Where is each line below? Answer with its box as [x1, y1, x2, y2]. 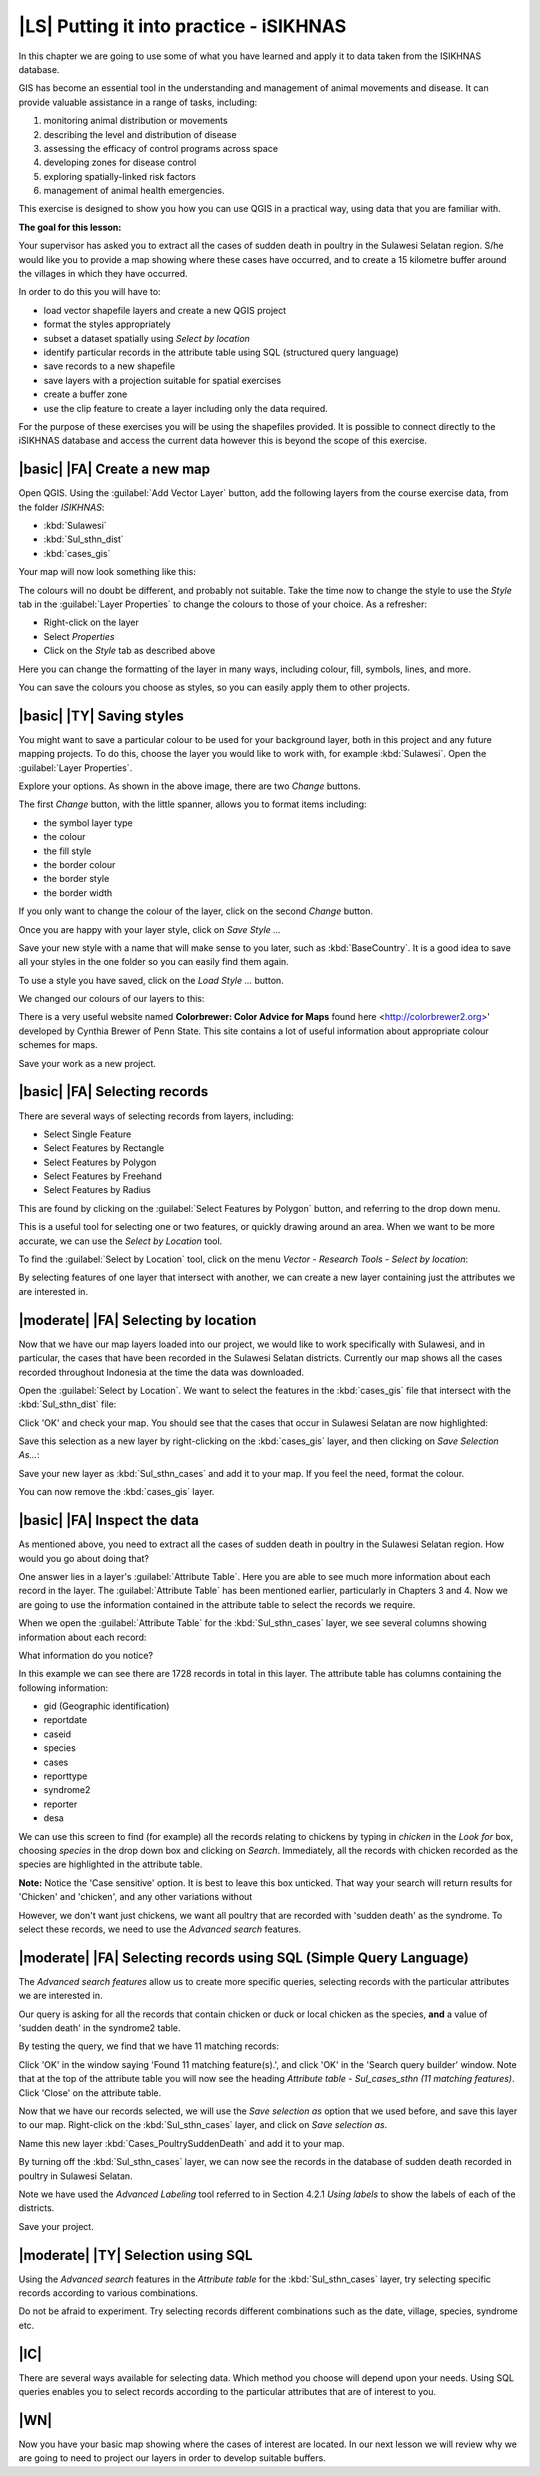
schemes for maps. [18, 1039, 99, 1051]
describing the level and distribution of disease [43, 128, 237, 140]
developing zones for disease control [43, 156, 197, 169]
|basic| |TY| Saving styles [18, 707, 184, 724]
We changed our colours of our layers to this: [18, 993, 205, 1005]
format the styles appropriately [43, 318, 171, 330]
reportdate [43, 1714, 88, 1726]
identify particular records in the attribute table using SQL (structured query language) [43, 346, 399, 358]
